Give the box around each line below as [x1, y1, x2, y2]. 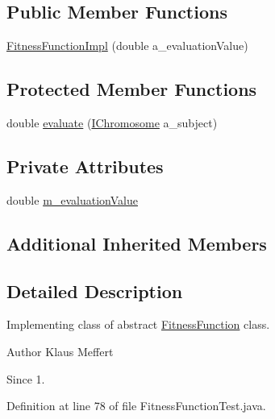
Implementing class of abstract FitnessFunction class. [6, 316, 270, 333]
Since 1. [6, 370, 45, 387]
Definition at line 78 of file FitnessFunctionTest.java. [6, 397, 266, 414]
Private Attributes [6, 153, 164, 178]
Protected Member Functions [6, 77, 257, 102]
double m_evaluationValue [6, 191, 138, 208]
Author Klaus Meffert [6, 342, 114, 359]
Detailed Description [6, 278, 183, 303]
